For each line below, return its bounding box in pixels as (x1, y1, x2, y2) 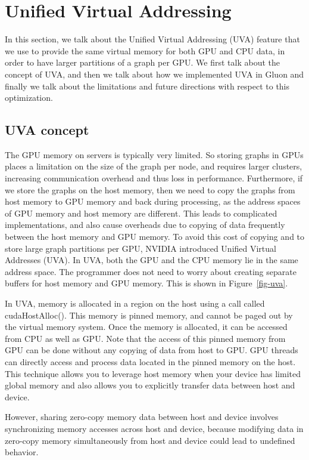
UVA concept (5, 121, 89, 139)
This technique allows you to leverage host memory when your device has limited (5, 367, 301, 379)
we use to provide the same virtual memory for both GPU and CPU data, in (5, 44, 285, 57)
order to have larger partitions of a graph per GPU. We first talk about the (5, 56, 280, 69)
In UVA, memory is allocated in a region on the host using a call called (5, 297, 265, 310)
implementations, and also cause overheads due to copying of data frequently (5, 218, 285, 231)
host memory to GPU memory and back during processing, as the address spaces (5, 195, 301, 208)
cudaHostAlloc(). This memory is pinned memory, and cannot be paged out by (5, 308, 293, 321)
